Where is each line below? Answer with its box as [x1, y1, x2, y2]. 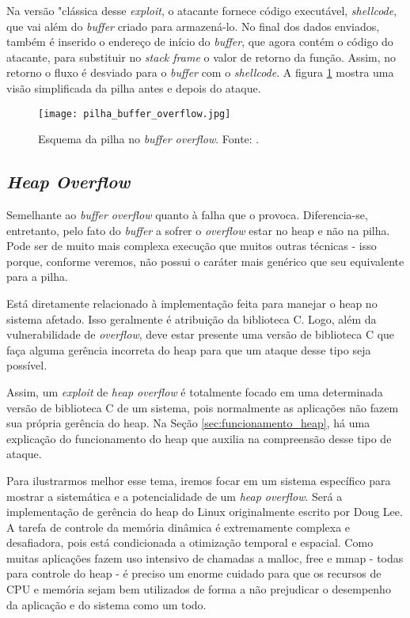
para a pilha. [6, 268, 68, 285]
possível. [6, 357, 47, 373]
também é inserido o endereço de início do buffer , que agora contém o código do [6, 33, 393, 50]
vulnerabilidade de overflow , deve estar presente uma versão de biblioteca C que [6, 326, 395, 343]
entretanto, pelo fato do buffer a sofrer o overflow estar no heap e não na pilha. [6, 222, 390, 238]
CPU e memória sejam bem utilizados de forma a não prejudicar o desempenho [6, 581, 391, 597]
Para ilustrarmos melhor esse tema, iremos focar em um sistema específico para [6, 472, 391, 488]
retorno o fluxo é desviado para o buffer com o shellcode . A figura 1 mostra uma [6, 64, 394, 81]
